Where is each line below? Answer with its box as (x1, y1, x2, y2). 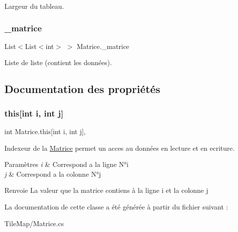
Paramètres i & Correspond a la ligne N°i (4, 159, 129, 169)
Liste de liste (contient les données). (4, 57, 112, 68)
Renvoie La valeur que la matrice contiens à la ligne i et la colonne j (4, 185, 208, 195)
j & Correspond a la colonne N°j (4, 168, 101, 179)
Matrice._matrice (76, 41, 130, 51)
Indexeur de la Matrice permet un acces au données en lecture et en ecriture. (4, 142, 235, 153)
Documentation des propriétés (4, 81, 160, 96)
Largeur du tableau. (4, 1, 64, 11)
